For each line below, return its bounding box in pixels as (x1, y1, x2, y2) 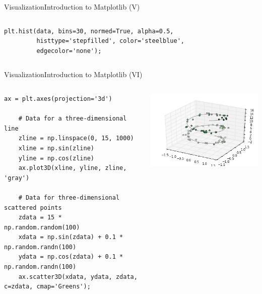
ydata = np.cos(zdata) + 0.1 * (18, 253, 123, 261)
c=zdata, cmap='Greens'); (4, 283, 91, 290)
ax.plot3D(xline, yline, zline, (18, 164, 127, 172)
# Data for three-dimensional (18, 194, 120, 201)
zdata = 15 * (18, 214, 62, 221)
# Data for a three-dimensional (18, 115, 127, 123)
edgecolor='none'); (36, 47, 102, 54)
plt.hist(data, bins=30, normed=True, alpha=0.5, (4, 27, 174, 35)
